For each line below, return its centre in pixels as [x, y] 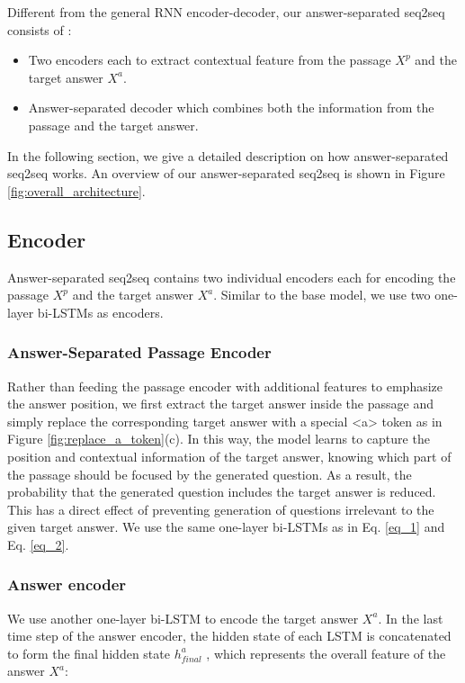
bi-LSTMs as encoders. [100, 312]
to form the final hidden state [89, 653]
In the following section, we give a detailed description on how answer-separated [228, 155]
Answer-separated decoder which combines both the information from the [231, 108]
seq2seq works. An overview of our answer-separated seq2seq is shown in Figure [226, 173]
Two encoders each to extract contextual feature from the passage [210, 60]
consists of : [40, 29]
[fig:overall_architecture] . [76, 190]
